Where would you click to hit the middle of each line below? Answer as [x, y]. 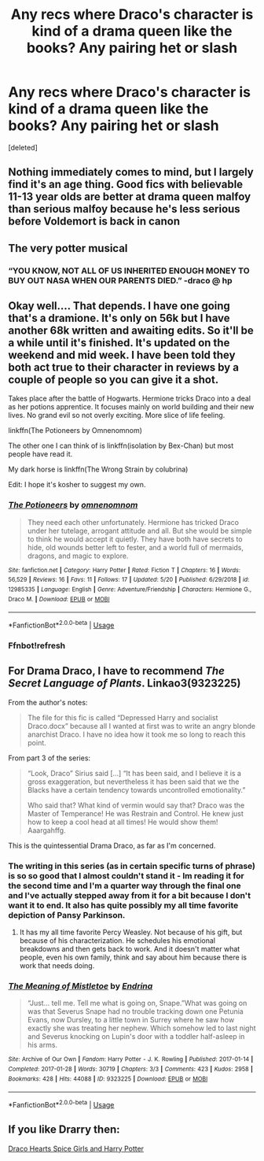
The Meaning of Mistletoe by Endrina [81, 985]
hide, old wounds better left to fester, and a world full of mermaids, [136, 547]
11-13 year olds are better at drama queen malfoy [130, 197]
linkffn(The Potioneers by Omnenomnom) [75, 431]
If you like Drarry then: [64, 1130]
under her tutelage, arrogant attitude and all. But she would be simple [139, 531]
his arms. [42, 1045]
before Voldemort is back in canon [94, 222]
